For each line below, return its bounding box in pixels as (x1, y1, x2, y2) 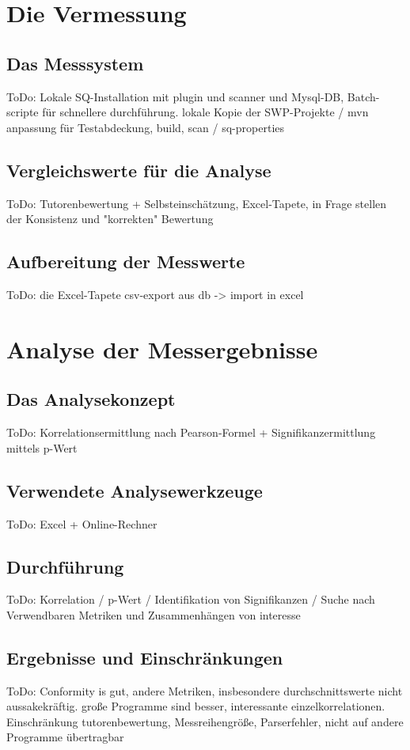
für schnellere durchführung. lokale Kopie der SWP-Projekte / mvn (42, 104, 369, 120)
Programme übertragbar (6, 729, 124, 745)
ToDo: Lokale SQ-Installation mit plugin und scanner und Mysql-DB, (6, 88, 344, 104)
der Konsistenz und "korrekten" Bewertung (6, 210, 214, 227)
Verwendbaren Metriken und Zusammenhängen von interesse (6, 606, 301, 623)
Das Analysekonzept (6, 387, 176, 411)
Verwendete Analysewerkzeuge (6, 478, 263, 502)
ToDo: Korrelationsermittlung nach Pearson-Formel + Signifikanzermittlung (6, 424, 376, 441)
